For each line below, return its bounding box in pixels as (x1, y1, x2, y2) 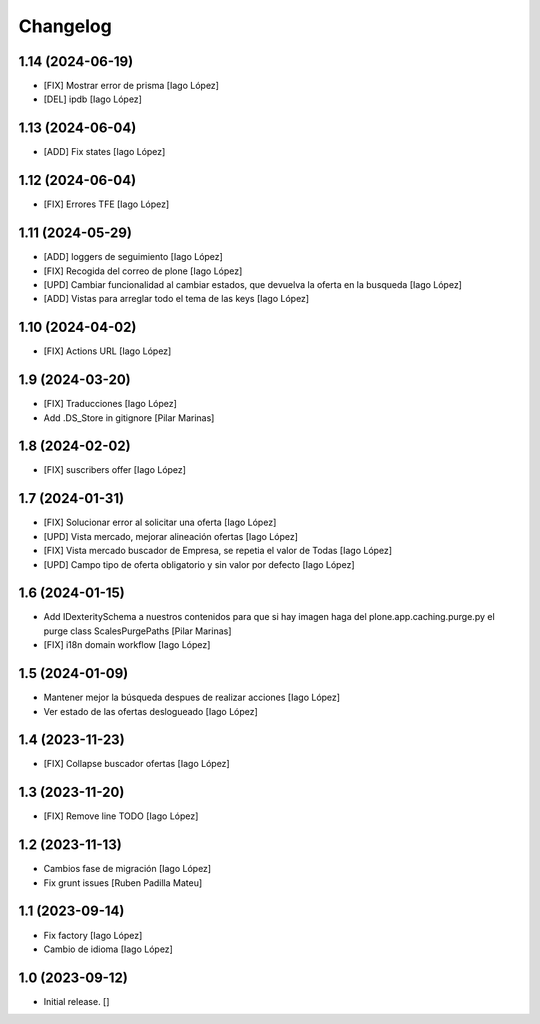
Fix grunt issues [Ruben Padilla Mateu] (43, 876, 203, 889)
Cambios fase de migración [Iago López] (43, 863, 212, 875)
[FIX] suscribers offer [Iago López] (43, 464, 187, 476)
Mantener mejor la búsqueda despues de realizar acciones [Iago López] (43, 691, 340, 704)
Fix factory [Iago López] (43, 929, 143, 941)
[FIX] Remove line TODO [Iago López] (43, 810, 199, 822)
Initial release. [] (43, 995, 110, 1007)
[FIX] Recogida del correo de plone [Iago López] (43, 265, 243, 277)
